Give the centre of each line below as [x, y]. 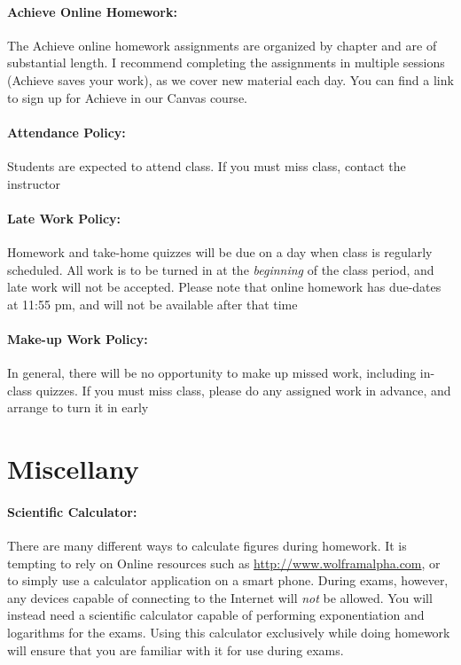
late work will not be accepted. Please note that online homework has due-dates [224, 287]
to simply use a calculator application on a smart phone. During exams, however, [228, 580]
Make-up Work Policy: [78, 338]
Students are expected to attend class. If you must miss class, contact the [207, 165]
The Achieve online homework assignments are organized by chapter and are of [222, 45]
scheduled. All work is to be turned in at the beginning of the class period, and [221, 269]
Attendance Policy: [66, 132]
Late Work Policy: [64, 218]
